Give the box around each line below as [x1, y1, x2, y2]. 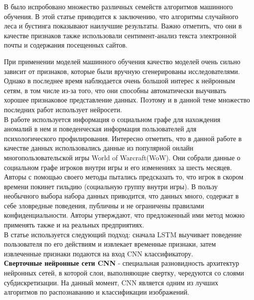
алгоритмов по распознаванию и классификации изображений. [4, 287, 190, 297]
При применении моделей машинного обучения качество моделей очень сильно [4, 56, 241, 66]
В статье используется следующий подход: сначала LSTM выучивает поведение [4, 229, 242, 239]
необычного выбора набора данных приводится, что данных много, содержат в [4, 191, 239, 201]
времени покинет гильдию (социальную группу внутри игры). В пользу [4, 181, 218, 191]
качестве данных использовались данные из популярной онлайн [4, 143, 193, 153]
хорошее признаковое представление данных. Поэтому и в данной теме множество [4, 95, 250, 105]
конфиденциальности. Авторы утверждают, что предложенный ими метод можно [4, 210, 245, 220]
